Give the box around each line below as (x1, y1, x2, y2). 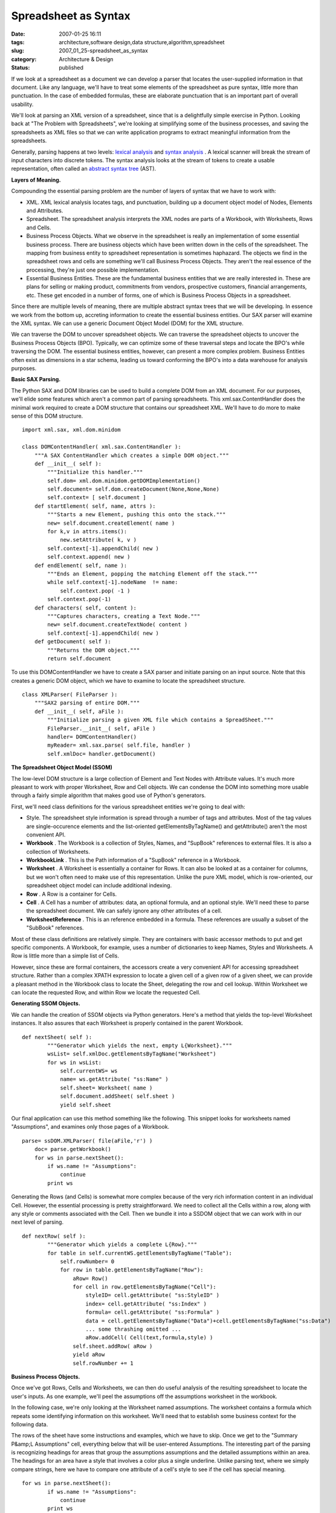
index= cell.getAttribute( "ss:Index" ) (85, 1300, 207, 1307)
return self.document (47, 655, 112, 662)
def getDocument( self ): (34, 638, 112, 645)
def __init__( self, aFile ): (34, 708, 124, 715)
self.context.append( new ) (47, 554, 131, 560)
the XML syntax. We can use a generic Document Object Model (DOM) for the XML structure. (11, 320, 244, 327)
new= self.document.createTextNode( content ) (47, 621, 188, 628)
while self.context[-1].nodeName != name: (47, 579, 178, 586)
